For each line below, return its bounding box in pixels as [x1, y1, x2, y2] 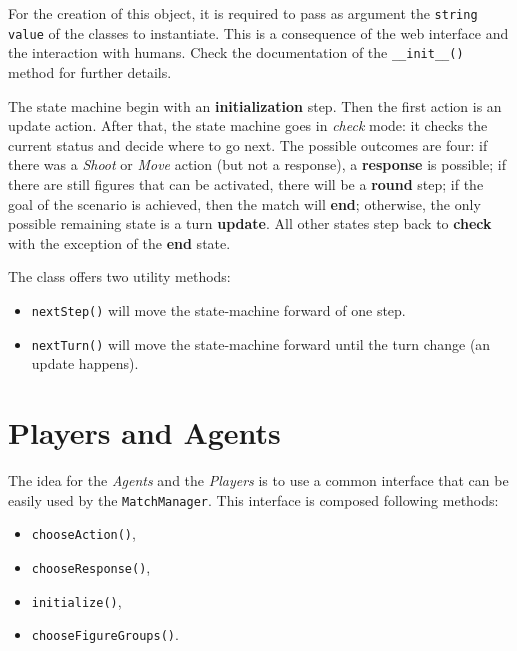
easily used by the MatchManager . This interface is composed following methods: [8, 489, 499, 510]
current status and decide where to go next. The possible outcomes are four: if [8, 134, 488, 155]
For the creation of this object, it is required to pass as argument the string [8, 3, 478, 23]
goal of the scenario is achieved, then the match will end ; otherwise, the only [8, 193, 481, 214]
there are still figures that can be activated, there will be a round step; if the [8, 173, 484, 194]
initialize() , [31, 590, 122, 611]
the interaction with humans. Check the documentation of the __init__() [8, 42, 464, 63]
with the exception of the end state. [8, 232, 231, 253]
